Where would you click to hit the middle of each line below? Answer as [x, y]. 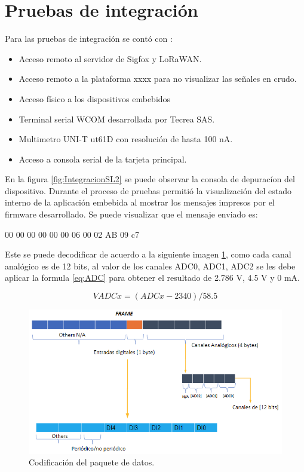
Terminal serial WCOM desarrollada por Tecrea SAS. [117, 119]
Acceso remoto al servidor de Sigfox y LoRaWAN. [110, 58]
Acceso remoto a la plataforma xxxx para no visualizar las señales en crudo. [158, 79]
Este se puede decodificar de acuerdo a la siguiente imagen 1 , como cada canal [148, 254]
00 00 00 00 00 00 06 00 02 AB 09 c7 [72, 234]
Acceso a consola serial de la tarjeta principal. [103, 159]
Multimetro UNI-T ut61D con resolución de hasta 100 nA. [126, 139]
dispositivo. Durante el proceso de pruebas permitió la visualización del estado [148, 190]
